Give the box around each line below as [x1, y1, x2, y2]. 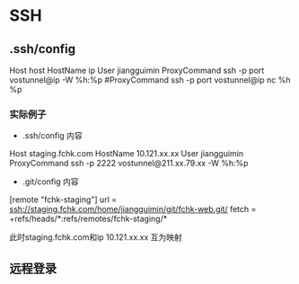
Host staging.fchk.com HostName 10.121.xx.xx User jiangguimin [9, 148, 244, 159]
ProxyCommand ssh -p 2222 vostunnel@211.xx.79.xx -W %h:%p [9, 158, 249, 169]
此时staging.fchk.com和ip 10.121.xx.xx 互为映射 [9, 232, 182, 243]
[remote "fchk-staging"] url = [9, 194, 118, 205]
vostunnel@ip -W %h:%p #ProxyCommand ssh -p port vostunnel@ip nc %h [9, 75, 291, 85]
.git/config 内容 [22, 176, 79, 187]
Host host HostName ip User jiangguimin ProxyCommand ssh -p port [9, 65, 265, 75]
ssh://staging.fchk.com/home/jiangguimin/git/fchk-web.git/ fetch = [9, 204, 257, 215]
